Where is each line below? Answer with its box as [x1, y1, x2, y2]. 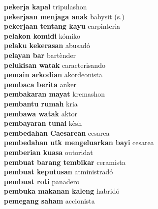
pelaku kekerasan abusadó [4, 40, 90, 51]
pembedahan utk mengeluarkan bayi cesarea [4, 137, 154, 148]
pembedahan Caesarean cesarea [4, 127, 110, 138]
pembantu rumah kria [4, 98, 78, 108]
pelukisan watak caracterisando [4, 59, 105, 70]
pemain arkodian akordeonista [4, 69, 102, 80]
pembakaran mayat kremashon [4, 89, 105, 99]
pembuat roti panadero [4, 176, 80, 186]
